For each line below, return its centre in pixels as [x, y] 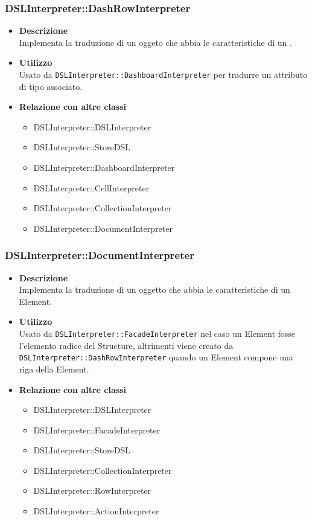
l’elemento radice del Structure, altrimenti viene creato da [126, 345]
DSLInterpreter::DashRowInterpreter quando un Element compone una [156, 357]
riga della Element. [54, 369]
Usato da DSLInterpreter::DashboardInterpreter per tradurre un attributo [163, 74]
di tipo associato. [51, 86]
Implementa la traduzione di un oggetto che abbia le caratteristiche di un [154, 289]
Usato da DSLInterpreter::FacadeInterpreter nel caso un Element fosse [157, 333]
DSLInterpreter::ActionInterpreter [96, 511]
